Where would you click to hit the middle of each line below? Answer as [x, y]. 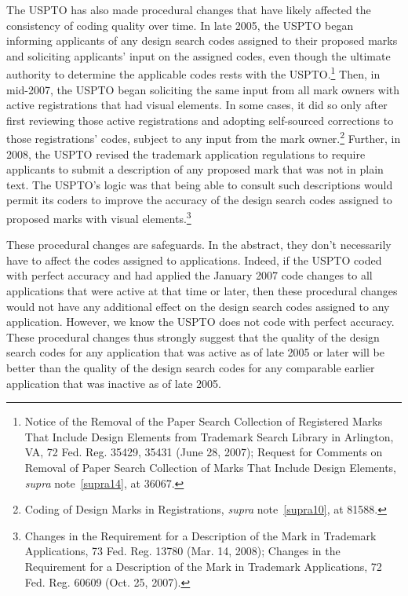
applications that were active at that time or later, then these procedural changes [202, 291]
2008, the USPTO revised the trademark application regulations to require [186, 154]
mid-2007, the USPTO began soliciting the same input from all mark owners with [203, 89]
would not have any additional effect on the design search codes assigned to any [198, 306]
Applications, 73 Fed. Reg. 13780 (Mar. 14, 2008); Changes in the [182, 551]
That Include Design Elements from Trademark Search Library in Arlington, [209, 436]
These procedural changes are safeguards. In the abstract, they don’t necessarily [199, 245]
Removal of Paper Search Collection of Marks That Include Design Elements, [211, 467]
